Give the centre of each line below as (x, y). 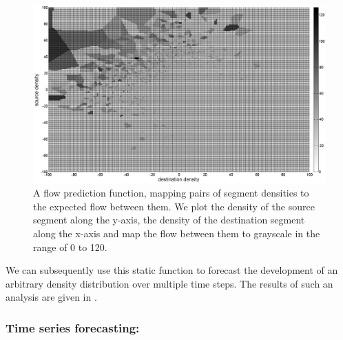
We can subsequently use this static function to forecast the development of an (172, 270)
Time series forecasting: (73, 327)
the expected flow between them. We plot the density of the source (174, 206)
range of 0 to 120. (70, 247)
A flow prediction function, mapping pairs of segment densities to (171, 193)
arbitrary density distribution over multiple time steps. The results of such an (169, 283)
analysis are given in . (51, 297)
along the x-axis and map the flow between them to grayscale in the (177, 233)
